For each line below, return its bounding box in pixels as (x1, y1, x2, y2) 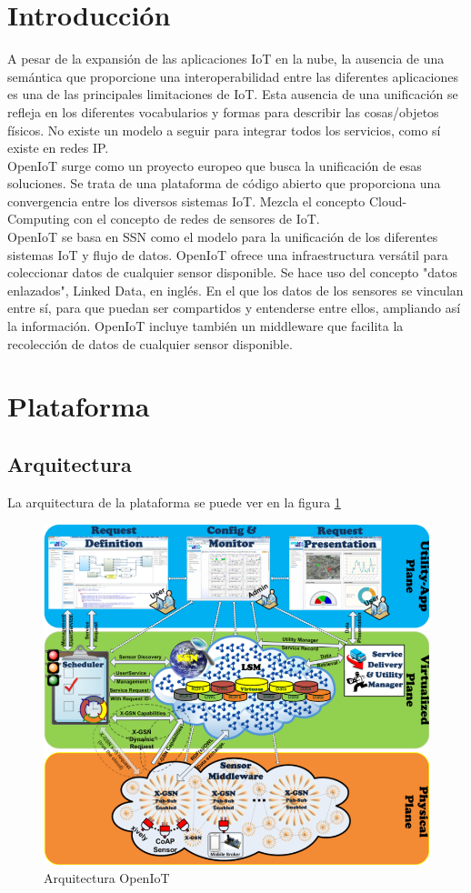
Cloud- (368, 191, 407, 210)
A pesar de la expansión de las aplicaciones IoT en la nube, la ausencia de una (7, 49, 445, 68)
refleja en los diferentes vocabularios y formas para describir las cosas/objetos (7, 102, 439, 121)
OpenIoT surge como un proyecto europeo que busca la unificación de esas (7, 156, 422, 175)
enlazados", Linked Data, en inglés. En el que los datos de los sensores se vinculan (7, 280, 464, 299)
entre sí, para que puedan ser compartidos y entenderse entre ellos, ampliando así (7, 298, 461, 317)
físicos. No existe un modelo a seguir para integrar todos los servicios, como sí (7, 120, 441, 139)
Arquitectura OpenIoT (44, 868, 170, 887)
